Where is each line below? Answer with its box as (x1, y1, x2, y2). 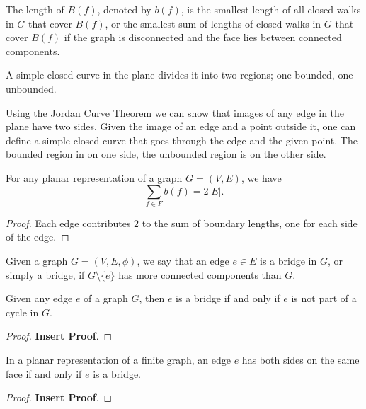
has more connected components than (118, 267, 282, 282)
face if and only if (6, 366, 82, 381)
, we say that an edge (137, 253, 229, 268)
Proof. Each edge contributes (6, 215, 131, 230)
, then (139, 291, 165, 306)
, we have (241, 170, 282, 185)
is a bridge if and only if (176, 291, 280, 306)
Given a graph (6, 253, 68, 268)
